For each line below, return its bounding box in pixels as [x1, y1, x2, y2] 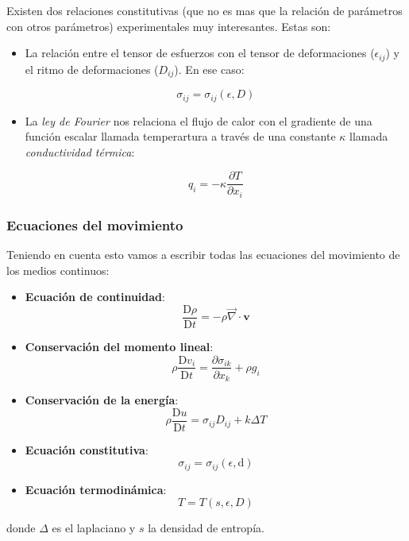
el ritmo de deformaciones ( [25, 60, 159, 77]
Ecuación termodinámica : [25, 481, 167, 497]
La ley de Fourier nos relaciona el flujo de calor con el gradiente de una [25, 112, 372, 129]
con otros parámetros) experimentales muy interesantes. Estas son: [6, 17, 331, 34]
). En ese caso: [174, 60, 245, 77]
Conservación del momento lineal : [25, 338, 214, 354]
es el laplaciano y [52, 520, 136, 536]
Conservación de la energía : [25, 392, 179, 408]
